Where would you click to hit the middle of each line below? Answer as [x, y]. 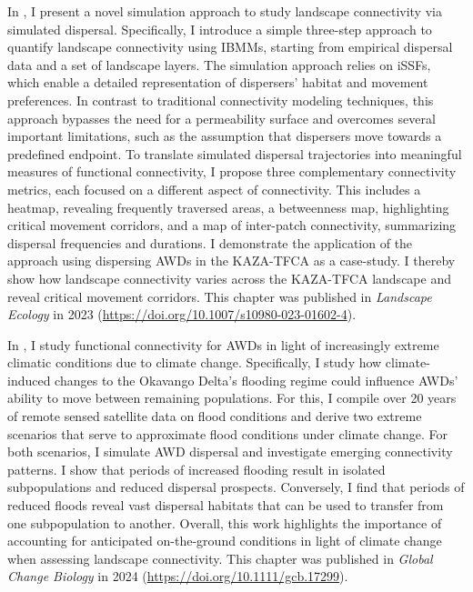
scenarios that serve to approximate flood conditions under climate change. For [228, 433]
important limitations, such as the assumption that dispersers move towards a [225, 136]
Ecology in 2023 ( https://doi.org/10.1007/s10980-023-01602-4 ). [182, 314]
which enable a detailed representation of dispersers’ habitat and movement [218, 82]
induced [29, 380]
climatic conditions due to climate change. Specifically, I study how [195, 362]
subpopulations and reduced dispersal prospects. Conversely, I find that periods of [236, 487]
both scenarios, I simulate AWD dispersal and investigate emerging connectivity [230, 452]
